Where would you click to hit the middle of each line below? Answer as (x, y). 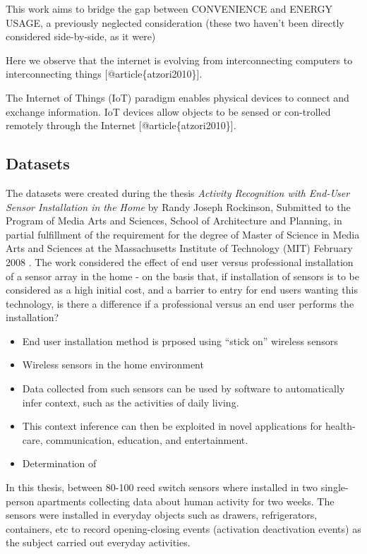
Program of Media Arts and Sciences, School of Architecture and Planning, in (174, 221)
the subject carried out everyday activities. (98, 542)
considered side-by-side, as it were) (81, 36)
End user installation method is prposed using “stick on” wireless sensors (180, 341)
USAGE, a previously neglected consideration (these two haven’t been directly (175, 22)
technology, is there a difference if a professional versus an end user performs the (180, 303)
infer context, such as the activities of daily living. (131, 402)
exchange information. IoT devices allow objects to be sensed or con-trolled (168, 111)
